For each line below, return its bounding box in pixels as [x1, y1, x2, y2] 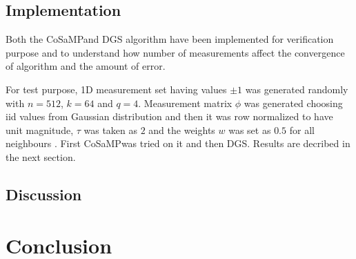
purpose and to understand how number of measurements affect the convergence [6, 45, 345, 59]
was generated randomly [245, 81, 348, 96]
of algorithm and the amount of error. [6, 59, 166, 73]
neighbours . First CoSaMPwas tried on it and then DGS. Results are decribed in [6, 136, 350, 151]
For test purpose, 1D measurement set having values [6, 81, 227, 96]
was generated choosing [244, 95, 343, 110]
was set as [228, 122, 271, 137]
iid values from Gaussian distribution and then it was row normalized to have [6, 109, 333, 124]
